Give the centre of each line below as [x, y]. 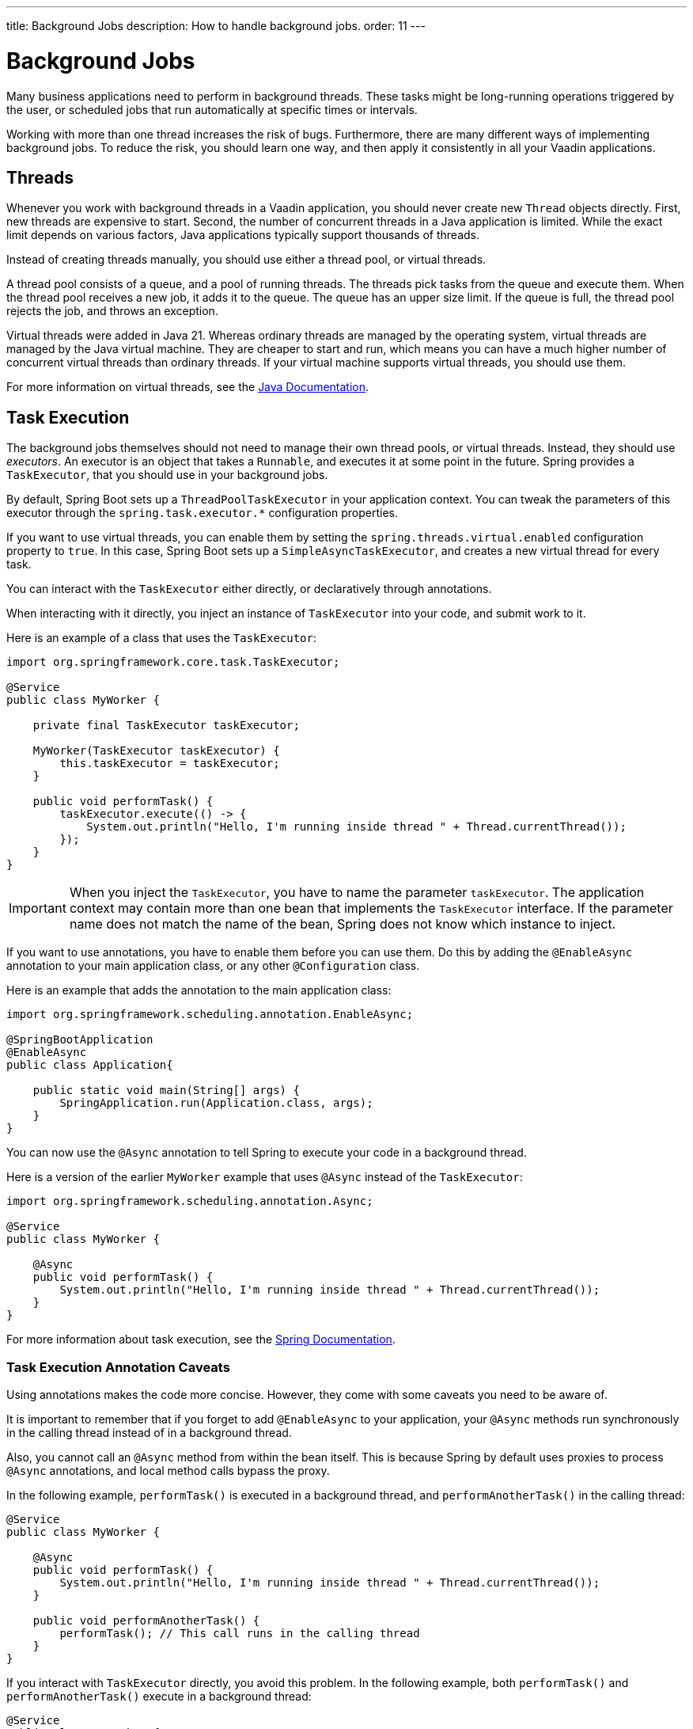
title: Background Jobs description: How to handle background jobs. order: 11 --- [216, 26]
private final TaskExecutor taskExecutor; [166, 726]
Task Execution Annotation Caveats [118, 1367]
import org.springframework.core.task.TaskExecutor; [173, 662]
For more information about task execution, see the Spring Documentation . [201, 1339]
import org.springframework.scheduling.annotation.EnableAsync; [210, 1015]
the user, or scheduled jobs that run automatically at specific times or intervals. [212, 109]
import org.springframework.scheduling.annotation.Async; [190, 1201]
